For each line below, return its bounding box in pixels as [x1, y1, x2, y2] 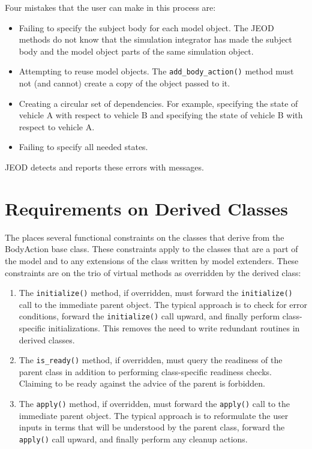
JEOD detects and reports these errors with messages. [5, 161, 204, 173]
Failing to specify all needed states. [19, 140, 148, 153]
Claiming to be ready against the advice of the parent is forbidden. [19, 377, 265, 390]
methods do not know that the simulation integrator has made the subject [19, 33, 292, 46]
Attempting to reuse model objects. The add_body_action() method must [19, 65, 294, 77]
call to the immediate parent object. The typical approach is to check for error [19, 298, 307, 310]
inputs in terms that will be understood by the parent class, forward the [19, 421, 285, 433]
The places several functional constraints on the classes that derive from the [5, 231, 284, 243]
